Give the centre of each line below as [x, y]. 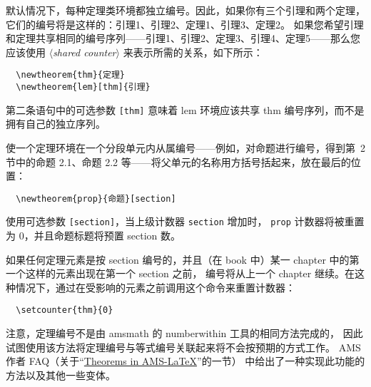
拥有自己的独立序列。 [56, 124]
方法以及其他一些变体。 [61, 375]
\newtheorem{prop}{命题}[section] [96, 198]
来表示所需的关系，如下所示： [193, 52]
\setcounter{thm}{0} [65, 310]
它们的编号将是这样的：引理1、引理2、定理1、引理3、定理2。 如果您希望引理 [185, 24]
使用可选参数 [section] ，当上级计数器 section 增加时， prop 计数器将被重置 [185, 221]
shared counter [85, 52]
